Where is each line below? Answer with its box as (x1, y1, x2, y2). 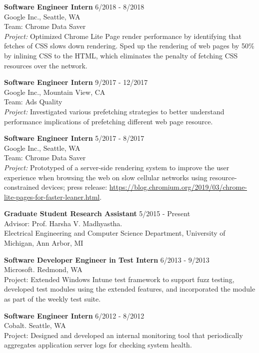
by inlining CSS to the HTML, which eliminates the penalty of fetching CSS (4, 50, 238, 60)
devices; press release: (41, 182, 107, 192)
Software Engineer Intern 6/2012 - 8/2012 (4, 310, 144, 321)
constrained (4, 182, 39, 192)
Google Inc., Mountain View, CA (4, 86, 105, 97)
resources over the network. (4, 60, 87, 70)
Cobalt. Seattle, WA (4, 320, 66, 331)
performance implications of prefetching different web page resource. (4, 116, 213, 126)
